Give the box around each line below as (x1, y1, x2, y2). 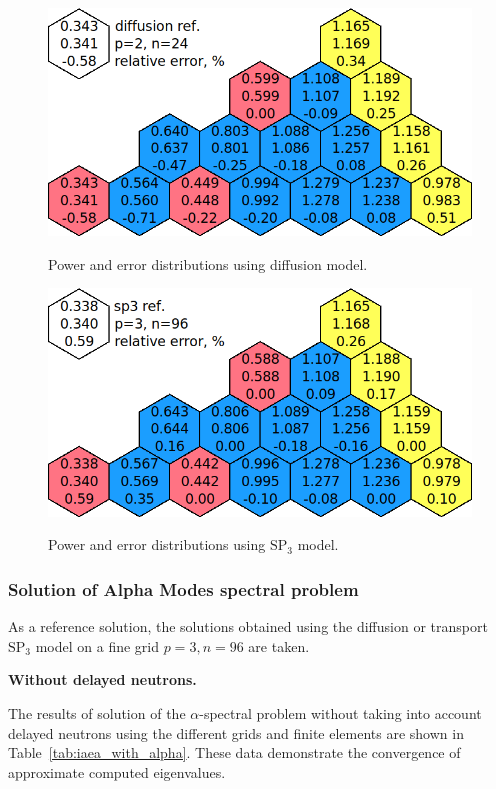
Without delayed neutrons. (8, 669, 197, 690)
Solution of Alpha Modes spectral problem (8, 576, 359, 601)
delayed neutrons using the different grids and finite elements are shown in (8, 722, 464, 743)
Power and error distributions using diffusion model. (48, 253, 368, 274)
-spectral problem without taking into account (199, 702, 482, 723)
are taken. (248, 635, 310, 656)
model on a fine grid (35, 635, 160, 656)
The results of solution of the (8, 702, 186, 723)
